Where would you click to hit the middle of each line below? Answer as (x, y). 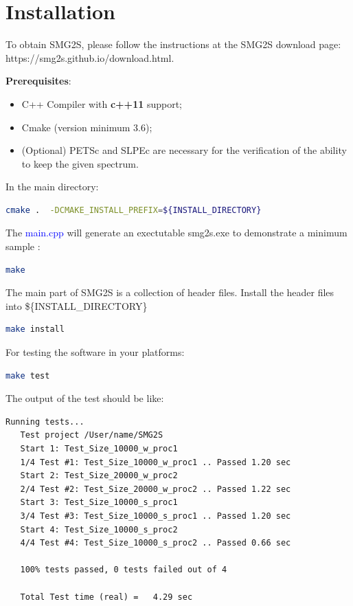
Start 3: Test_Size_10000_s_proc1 (99, 503)
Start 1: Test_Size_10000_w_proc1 (99, 449)
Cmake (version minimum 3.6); (87, 127)
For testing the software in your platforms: (95, 352)
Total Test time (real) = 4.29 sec (106, 597)
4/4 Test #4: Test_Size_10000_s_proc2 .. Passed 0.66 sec (156, 543)
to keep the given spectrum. (80, 163)
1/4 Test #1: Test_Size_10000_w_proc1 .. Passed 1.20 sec (156, 462)
